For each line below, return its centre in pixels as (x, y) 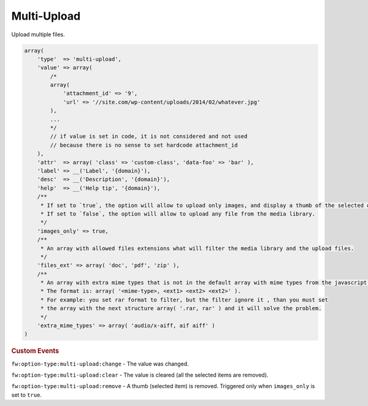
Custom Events (35, 351)
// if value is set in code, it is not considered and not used (149, 136)
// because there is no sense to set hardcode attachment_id (144, 145)
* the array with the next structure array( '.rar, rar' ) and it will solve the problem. (181, 308)
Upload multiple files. (38, 34)
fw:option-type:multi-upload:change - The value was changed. (100, 364)
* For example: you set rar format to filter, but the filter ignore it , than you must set (184, 300)
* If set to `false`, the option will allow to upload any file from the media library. (178, 214)
